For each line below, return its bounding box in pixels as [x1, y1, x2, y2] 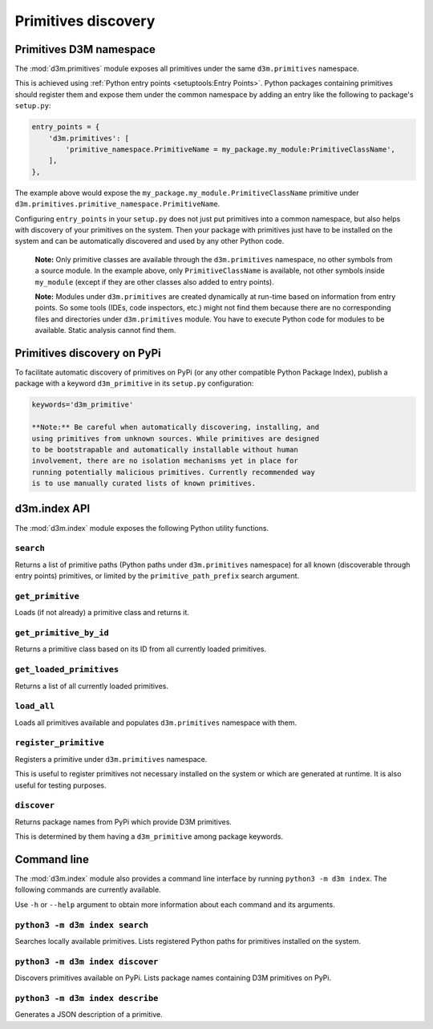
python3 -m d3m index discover [14, 956, 159, 966]
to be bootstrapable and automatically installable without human [31, 445, 298, 454]
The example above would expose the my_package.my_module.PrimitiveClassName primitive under [14, 188, 359, 197]
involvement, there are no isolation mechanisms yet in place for [31, 456, 298, 465]
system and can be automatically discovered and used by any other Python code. [14, 237, 285, 246]
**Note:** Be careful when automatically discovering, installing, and [31, 423, 320, 432]
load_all [14, 701, 55, 711]
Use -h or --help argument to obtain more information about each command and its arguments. [14, 899, 336, 909]
